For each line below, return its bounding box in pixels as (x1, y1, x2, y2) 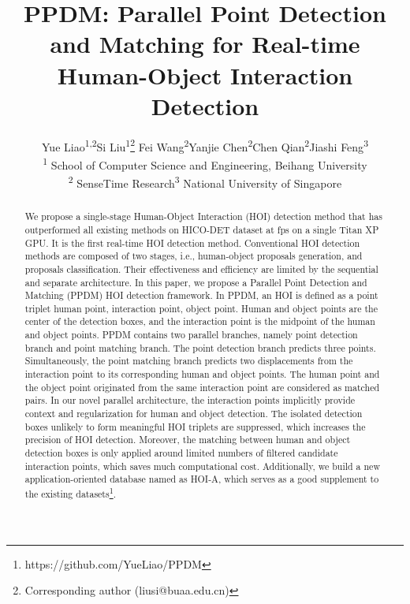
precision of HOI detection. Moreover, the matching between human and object (24, 433, 351, 446)
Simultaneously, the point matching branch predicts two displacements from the (24, 354, 353, 367)
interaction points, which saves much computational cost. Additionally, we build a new (24, 459, 380, 472)
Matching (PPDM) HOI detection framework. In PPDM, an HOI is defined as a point (24, 289, 378, 302)
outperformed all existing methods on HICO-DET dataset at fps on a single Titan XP (24, 222, 379, 236)
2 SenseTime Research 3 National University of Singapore (68, 173, 342, 191)
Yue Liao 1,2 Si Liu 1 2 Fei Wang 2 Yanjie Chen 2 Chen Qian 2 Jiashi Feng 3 (42, 136, 368, 155)
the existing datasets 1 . (24, 485, 116, 500)
